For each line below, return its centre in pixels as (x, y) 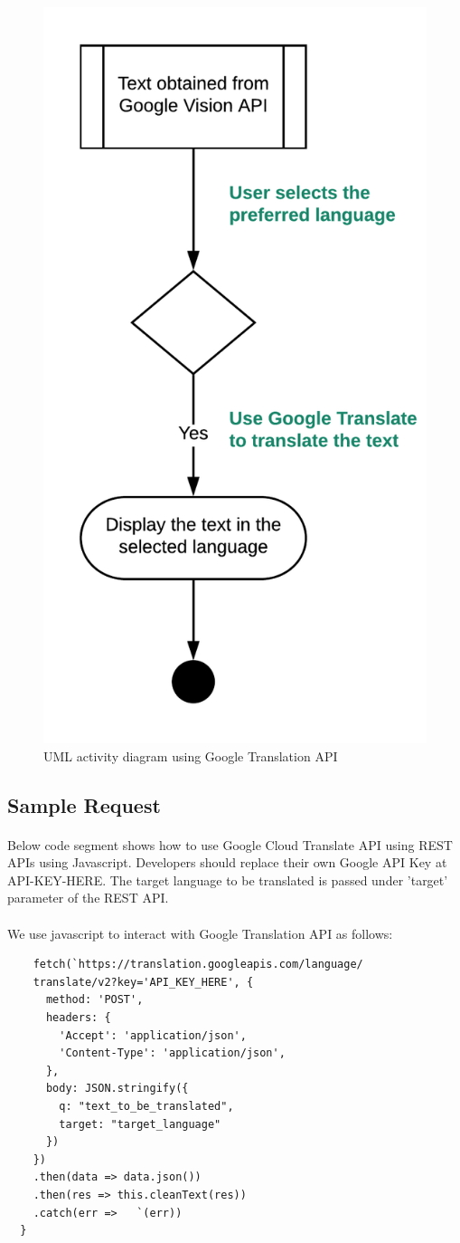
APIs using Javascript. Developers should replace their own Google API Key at (227, 862)
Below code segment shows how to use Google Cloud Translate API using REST (230, 844)
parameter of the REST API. (88, 898)
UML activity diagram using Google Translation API (191, 755)
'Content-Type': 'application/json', (172, 1053)
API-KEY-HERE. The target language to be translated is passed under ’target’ (228, 880)
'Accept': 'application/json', (153, 1035)
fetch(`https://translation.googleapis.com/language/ (198, 965)
